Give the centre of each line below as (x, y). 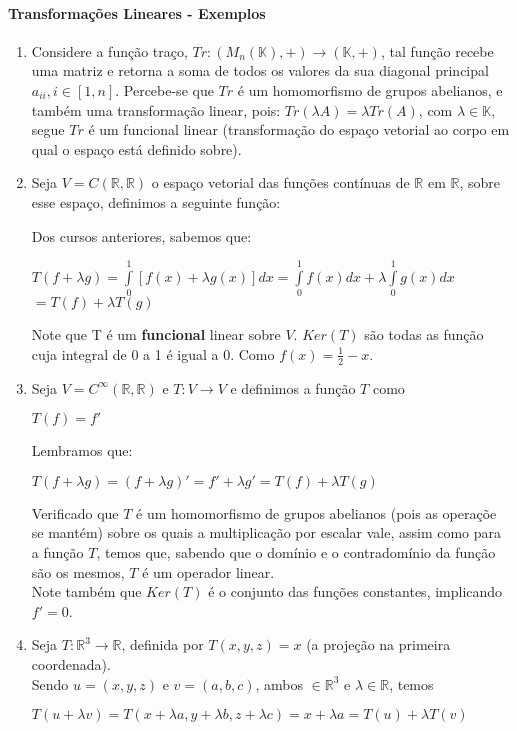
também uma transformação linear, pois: (156, 109)
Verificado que (75, 512)
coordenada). (71, 664)
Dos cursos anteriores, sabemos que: (141, 235)
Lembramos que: (82, 450)
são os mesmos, (78, 571)
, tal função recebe (437, 50)
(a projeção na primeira (378, 644)
